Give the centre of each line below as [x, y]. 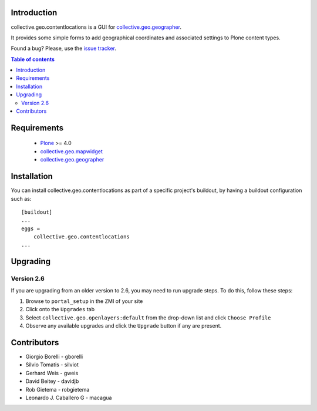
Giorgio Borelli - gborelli [54, 357]
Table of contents [33, 59]
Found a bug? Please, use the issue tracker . [64, 48]
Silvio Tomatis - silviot [52, 365]
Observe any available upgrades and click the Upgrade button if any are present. [124, 326]
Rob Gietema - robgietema [58, 389]
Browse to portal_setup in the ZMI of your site [84, 301]
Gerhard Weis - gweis [52, 373]
